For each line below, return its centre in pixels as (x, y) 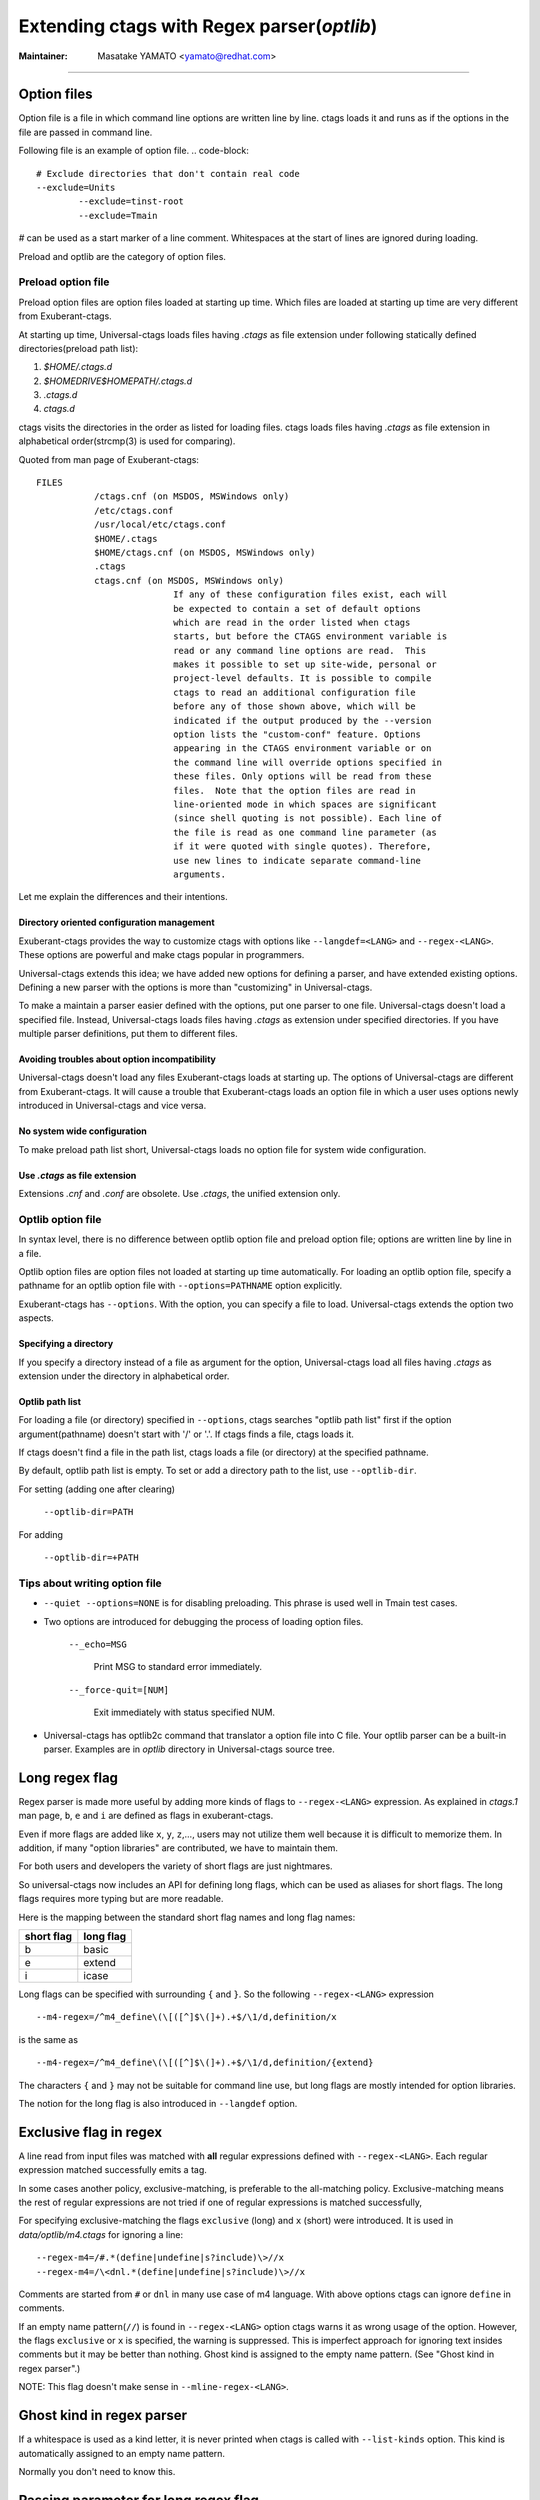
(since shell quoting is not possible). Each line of (308, 818)
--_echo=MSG (97, 1644)
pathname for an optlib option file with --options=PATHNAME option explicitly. (180, 1286)
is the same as (48, 2039)
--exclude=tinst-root (131, 201)
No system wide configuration (82, 1131)
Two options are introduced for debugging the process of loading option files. (203, 1621)
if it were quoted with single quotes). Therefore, (302, 846)
